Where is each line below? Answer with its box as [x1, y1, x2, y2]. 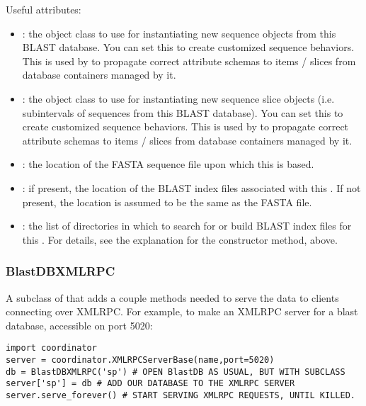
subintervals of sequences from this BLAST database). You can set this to [22, 105, 343, 120]
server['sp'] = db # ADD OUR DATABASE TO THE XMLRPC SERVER [6, 378, 295, 389]
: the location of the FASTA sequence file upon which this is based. [22, 157, 314, 171]
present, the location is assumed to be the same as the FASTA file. [22, 194, 312, 209]
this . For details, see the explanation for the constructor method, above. [22, 232, 338, 247]
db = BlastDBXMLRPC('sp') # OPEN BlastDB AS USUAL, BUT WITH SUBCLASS [6, 366, 345, 377]
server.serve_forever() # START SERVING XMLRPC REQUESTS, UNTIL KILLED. [6, 390, 355, 400]
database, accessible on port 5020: [6, 317, 153, 332]
